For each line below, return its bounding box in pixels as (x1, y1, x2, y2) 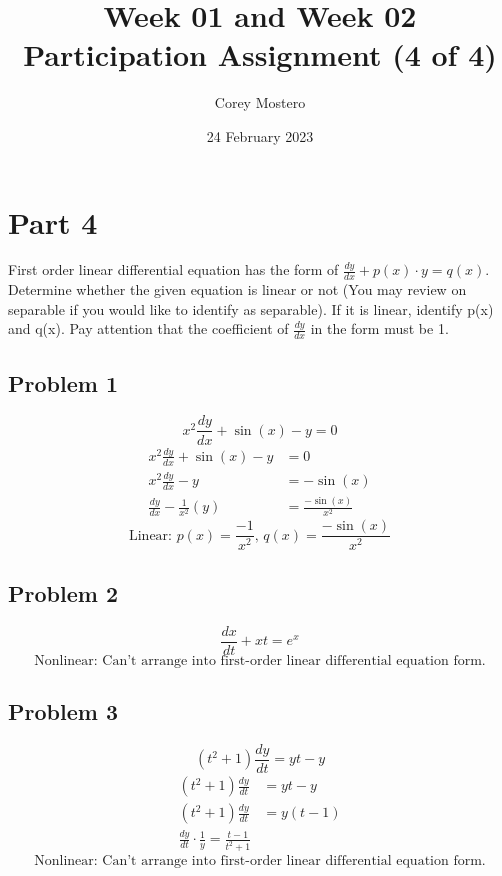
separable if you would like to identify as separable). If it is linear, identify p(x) (8, 298, 494, 319)
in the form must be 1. (310, 318, 449, 339)
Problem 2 (8, 577, 118, 608)
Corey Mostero (214, 92, 306, 113)
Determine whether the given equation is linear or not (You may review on (8, 279, 467, 300)
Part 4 (8, 201, 98, 242)
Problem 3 (8, 696, 118, 727)
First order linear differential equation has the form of (8, 259, 339, 280)
